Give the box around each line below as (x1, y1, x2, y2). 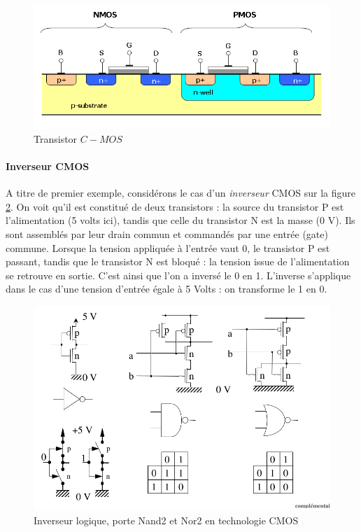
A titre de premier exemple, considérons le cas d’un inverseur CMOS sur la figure (6, 185, 356, 200)
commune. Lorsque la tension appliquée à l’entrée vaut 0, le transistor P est (6, 240, 330, 255)
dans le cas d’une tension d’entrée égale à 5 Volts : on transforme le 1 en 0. (6, 281, 327, 296)
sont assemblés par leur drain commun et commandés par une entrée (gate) (6, 226, 328, 241)
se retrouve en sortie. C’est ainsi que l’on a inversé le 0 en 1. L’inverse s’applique (6, 267, 351, 282)
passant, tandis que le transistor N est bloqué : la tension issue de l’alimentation (6, 254, 350, 269)
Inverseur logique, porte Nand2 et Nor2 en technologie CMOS (34, 512, 299, 527)
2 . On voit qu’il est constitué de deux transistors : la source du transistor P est (6, 199, 344, 213)
